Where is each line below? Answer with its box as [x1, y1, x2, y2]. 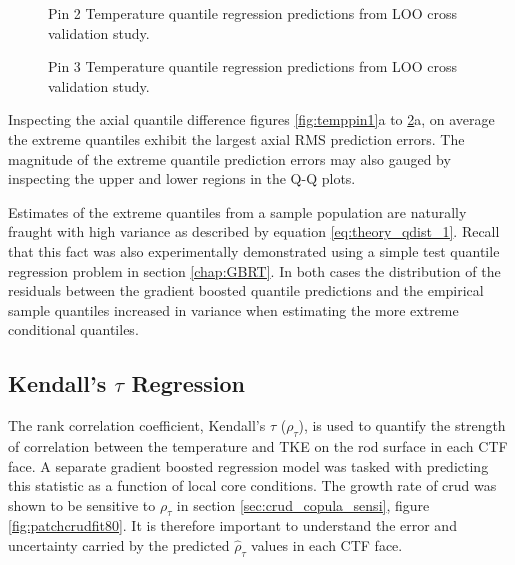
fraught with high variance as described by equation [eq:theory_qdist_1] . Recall [8, 221, 500, 242]
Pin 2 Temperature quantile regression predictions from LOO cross [48, 3, 457, 23]
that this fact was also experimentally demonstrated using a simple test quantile [8, 240, 500, 261]
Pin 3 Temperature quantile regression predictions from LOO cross [48, 56, 457, 77]
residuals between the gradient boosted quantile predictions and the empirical [8, 280, 484, 301]
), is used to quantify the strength [298, 415, 506, 436]
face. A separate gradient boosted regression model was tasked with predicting [8, 455, 489, 476]
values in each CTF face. [251, 535, 403, 556]
